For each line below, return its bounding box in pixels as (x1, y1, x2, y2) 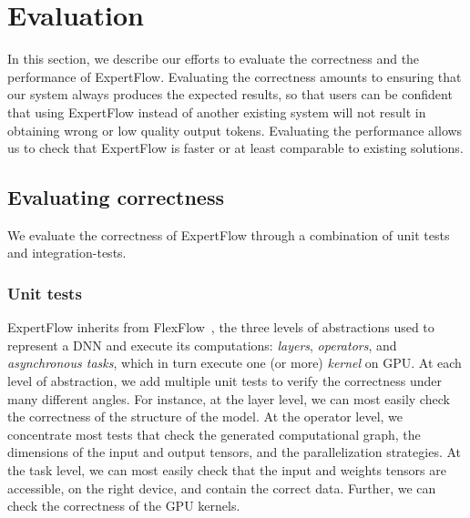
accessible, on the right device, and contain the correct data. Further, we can (7, 478, 436, 497)
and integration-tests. (7, 243, 127, 262)
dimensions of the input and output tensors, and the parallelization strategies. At (7, 442, 462, 462)
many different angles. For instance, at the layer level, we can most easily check (7, 389, 450, 408)
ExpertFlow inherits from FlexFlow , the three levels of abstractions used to (7, 318, 434, 337)
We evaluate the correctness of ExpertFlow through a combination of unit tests (7, 225, 450, 244)
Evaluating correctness (7, 183, 224, 211)
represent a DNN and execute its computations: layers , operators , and (7, 335, 397, 354)
